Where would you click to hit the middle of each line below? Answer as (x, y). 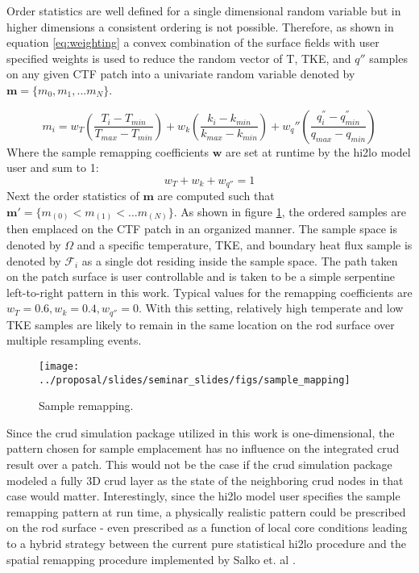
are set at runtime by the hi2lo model (318, 151)
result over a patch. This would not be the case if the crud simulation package (199, 464)
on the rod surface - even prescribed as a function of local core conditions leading (207, 527)
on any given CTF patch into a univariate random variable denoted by (181, 74)
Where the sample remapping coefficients (108, 151)
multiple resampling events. (74, 340)
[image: (59, 366)
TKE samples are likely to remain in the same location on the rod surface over (201, 324)
